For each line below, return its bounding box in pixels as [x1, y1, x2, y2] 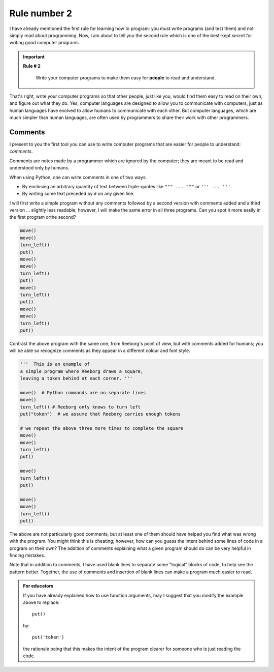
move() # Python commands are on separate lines [20, 390, 146, 395]
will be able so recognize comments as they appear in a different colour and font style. [9, 347, 190, 354]
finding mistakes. [9, 552, 46, 559]
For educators [23, 583, 53, 589]
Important [23, 53, 45, 60]
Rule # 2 [23, 63, 41, 69]
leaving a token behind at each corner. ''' [20, 375, 133, 382]
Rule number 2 [9, 8, 73, 19]
